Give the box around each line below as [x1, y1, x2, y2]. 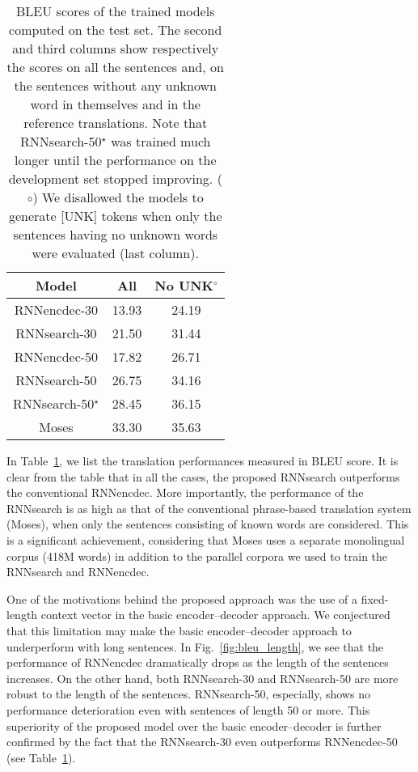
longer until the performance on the [15, 151, 217, 169]
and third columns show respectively [12, 39, 219, 57]
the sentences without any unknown [14, 76, 217, 95]
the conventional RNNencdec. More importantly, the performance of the [6, 484, 364, 501]
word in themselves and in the [30, 95, 201, 113]
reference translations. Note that [23, 113, 208, 132]
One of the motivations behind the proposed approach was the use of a [6, 590, 357, 607]
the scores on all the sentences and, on [6, 57, 224, 76]
